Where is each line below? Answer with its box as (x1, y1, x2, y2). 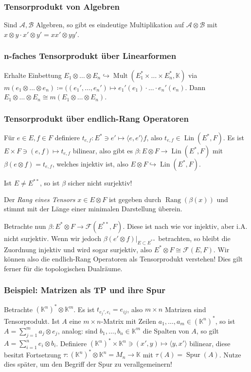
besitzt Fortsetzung (4, 349, 61, 359)
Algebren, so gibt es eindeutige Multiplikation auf (36, 19, 184, 30)
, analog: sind (57, 325, 98, 335)
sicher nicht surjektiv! (68, 178, 132, 188)
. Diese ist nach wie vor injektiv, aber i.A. (123, 221, 248, 231)
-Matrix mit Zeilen (101, 316, 157, 326)
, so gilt (196, 325, 219, 335)
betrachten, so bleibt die (158, 233, 231, 243)
